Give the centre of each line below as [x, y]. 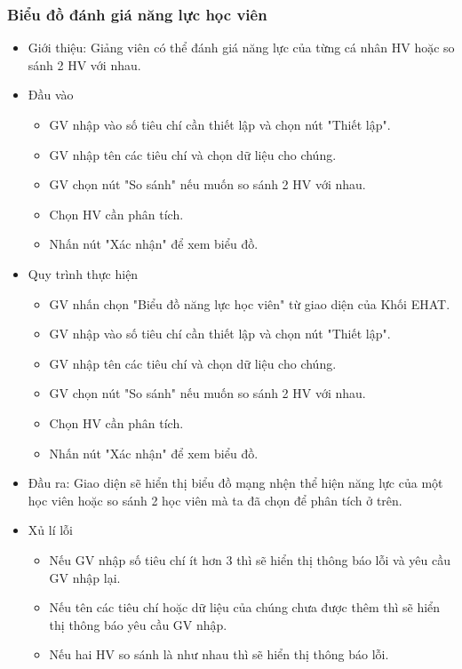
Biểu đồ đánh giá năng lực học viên [137, 14]
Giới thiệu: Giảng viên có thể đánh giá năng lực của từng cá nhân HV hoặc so [241, 48]
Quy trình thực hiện [83, 273]
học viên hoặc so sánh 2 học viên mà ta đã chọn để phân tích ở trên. [215, 500]
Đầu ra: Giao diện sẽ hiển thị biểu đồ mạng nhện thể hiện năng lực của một [235, 483]
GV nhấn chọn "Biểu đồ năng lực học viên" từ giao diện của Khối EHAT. [250, 303]
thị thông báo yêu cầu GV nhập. [138, 624]
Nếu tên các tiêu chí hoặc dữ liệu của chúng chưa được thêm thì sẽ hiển [245, 607]
